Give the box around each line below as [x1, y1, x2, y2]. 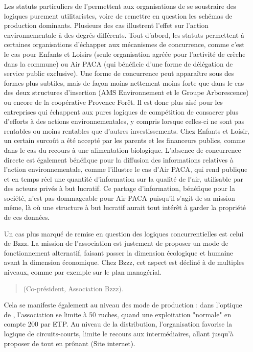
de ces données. [4, 212, 50, 222]
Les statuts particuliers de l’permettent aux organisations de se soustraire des [4, 1, 236, 11]
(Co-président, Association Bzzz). [23, 283, 124, 293]
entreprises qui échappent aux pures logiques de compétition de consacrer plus [4, 106, 238, 117]
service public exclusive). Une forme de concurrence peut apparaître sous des [4, 68, 234, 78]
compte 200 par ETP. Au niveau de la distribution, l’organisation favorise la [4, 319, 232, 329]
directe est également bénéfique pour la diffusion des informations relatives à [4, 154, 233, 164]
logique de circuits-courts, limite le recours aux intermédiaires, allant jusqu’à [4, 329, 233, 338]
